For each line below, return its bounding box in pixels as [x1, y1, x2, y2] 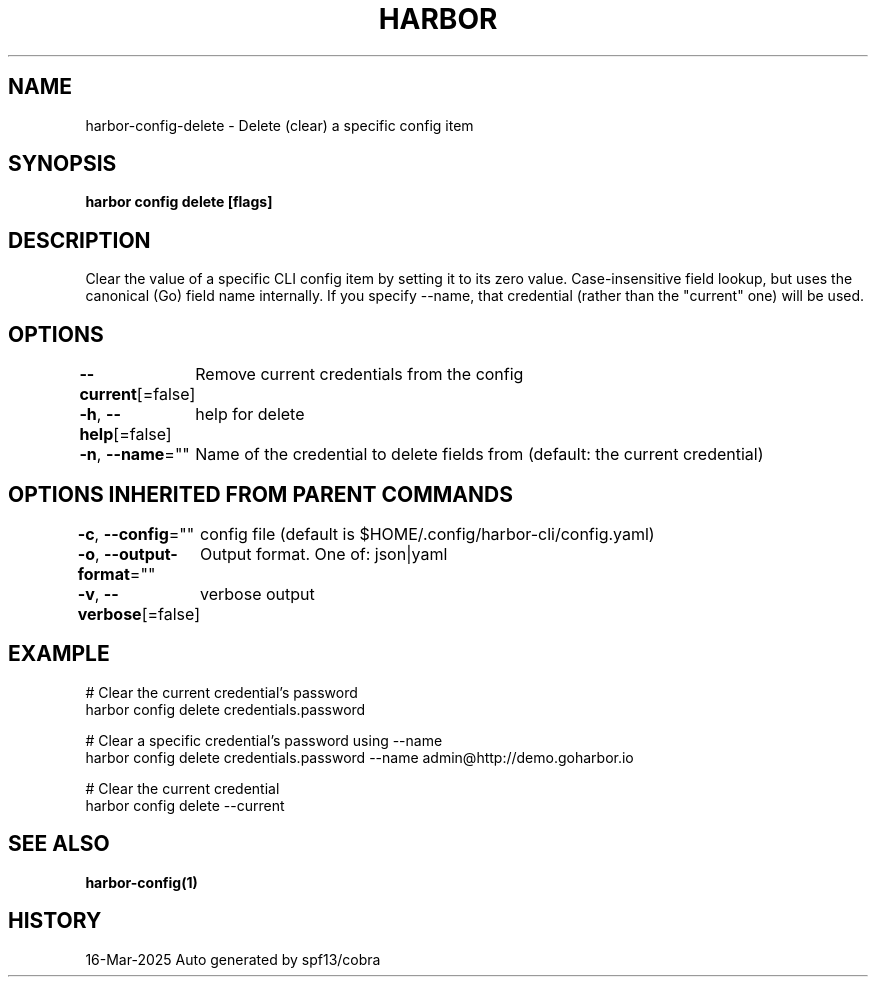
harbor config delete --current [85, 796, 285, 814]
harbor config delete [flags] [85, 193, 273, 211]
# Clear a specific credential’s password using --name [85, 731, 443, 749]
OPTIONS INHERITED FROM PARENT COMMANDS [8, 481, 513, 507]
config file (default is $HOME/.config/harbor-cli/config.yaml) [200, 523, 655, 544]
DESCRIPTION [8, 227, 151, 253]
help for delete [195, 404, 305, 425]
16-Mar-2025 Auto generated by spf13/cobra [85, 950, 381, 968]
